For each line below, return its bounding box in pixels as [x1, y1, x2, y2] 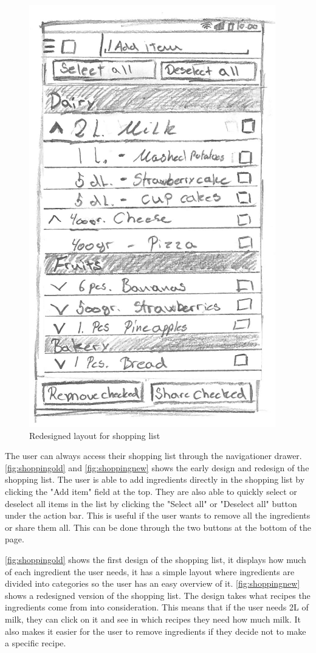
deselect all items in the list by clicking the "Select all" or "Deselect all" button [5, 497, 297, 510]
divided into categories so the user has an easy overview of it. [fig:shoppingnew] [5, 577, 300, 590]
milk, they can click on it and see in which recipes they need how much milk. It [5, 612, 301, 625]
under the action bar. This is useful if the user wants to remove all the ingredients [5, 509, 311, 522]
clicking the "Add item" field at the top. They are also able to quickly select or [5, 485, 297, 497]
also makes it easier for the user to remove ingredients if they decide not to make [5, 624, 306, 637]
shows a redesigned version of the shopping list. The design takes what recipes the [5, 589, 311, 601]
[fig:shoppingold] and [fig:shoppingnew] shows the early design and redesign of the [5, 461, 309, 474]
